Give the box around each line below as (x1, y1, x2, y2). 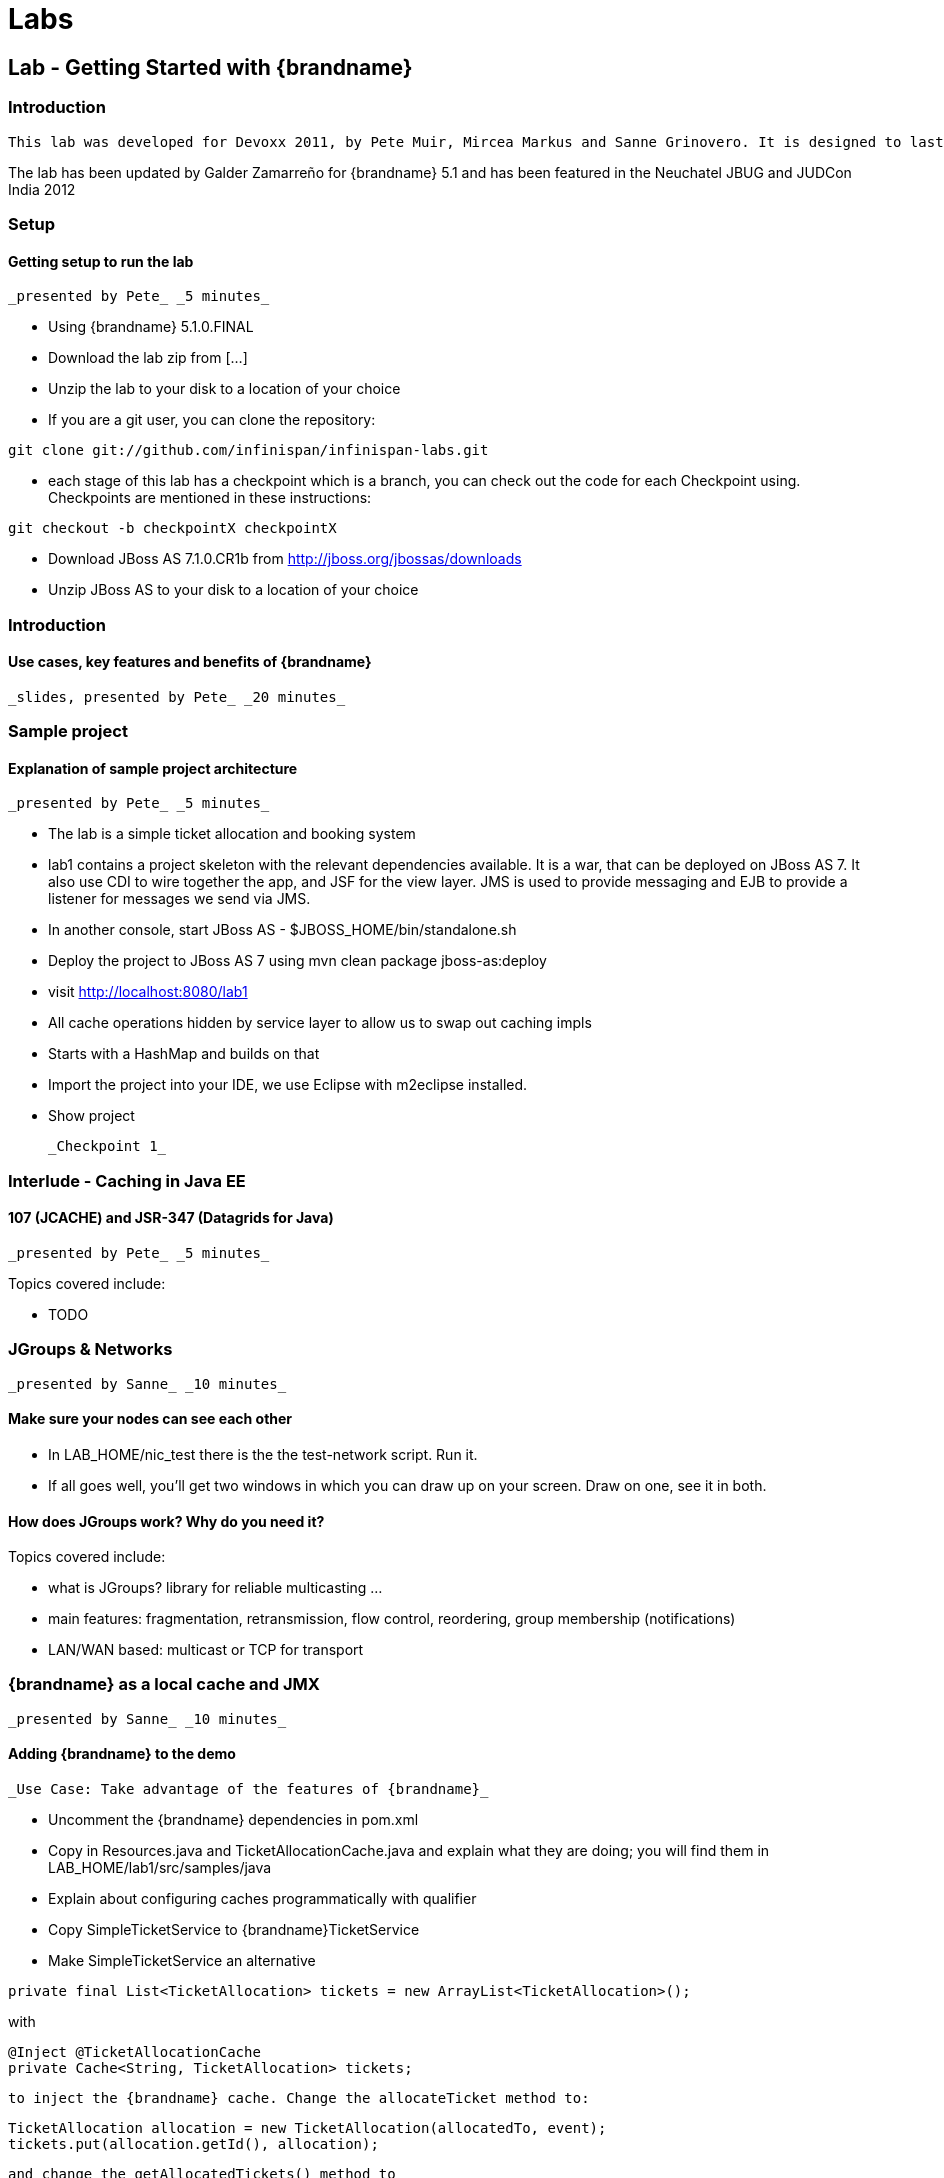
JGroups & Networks (8, 1339, 173, 1360)
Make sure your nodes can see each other (8, 1410, 293, 1428)
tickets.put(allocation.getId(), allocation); (8, 2136, 379, 2153)
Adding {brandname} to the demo (8, 1745, 236, 1763)
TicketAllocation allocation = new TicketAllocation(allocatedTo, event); (8, 2120, 607, 2137)
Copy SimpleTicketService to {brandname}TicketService (48, 1921, 420, 1939)
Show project (48, 1107, 135, 1125)
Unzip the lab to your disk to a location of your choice (48, 380, 401, 398)
